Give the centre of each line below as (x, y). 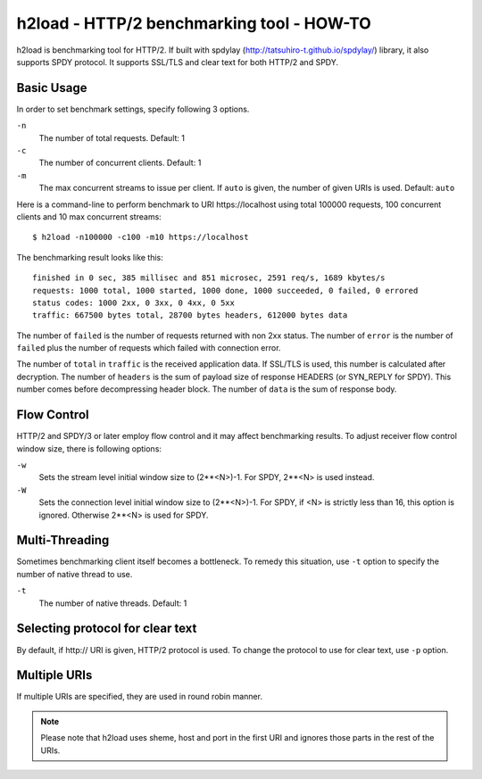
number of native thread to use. (75, 574)
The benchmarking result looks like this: (90, 257)
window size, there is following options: (89, 448)
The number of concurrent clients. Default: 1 (120, 163)
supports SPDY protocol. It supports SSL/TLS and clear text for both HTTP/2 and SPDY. (178, 62)
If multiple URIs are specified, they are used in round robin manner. (140, 697)
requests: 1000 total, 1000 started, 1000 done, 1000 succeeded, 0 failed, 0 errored (225, 290)
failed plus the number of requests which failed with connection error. (149, 348)
